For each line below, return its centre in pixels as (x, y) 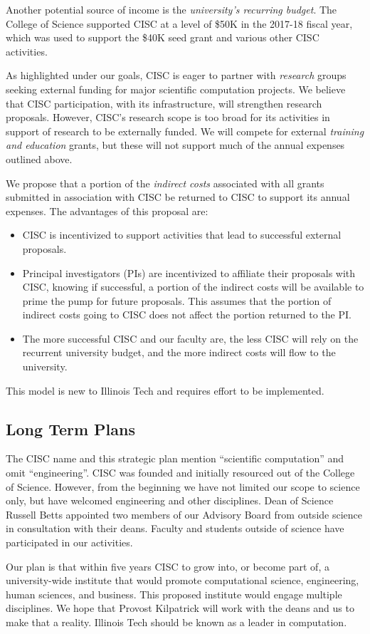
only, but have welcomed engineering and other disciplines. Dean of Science (170, 500)
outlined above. (39, 158)
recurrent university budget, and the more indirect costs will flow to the (179, 352)
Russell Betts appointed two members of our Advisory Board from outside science (184, 514)
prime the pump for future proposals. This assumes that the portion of (177, 300)
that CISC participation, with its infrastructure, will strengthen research (164, 103)
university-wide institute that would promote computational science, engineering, (183, 580)
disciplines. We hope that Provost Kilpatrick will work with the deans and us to (180, 608)
